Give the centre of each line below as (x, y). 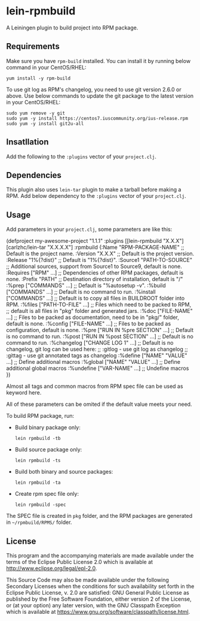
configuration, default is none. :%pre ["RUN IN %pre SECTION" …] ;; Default (100, 330)
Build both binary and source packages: (64, 472)
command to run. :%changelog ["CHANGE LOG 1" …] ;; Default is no (90, 343)
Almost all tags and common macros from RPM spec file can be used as (95, 386)
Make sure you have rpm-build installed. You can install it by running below (99, 61)
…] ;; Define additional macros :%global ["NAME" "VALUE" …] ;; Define (93, 362)
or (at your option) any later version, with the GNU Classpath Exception (93, 605)
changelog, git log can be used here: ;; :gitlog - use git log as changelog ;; (97, 349)
